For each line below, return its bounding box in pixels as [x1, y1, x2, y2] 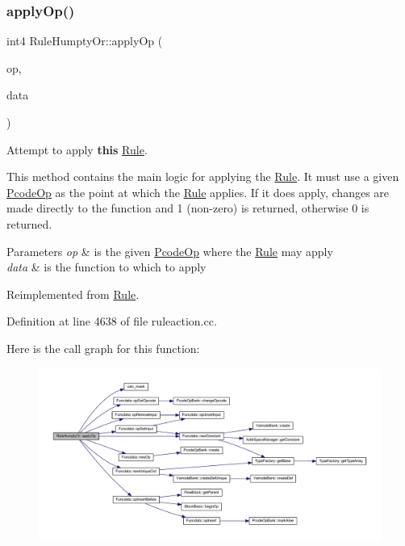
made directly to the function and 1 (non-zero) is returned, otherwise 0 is [6, 199, 370, 216]
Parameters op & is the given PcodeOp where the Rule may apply [6, 242, 333, 259]
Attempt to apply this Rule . [6, 141, 148, 157]
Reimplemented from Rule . [6, 285, 140, 302]
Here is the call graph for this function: [6, 339, 200, 356]
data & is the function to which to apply [6, 258, 207, 275]
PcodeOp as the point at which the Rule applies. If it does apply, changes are [6, 183, 390, 200]
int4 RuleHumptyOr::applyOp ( [6, 32, 163, 49]
